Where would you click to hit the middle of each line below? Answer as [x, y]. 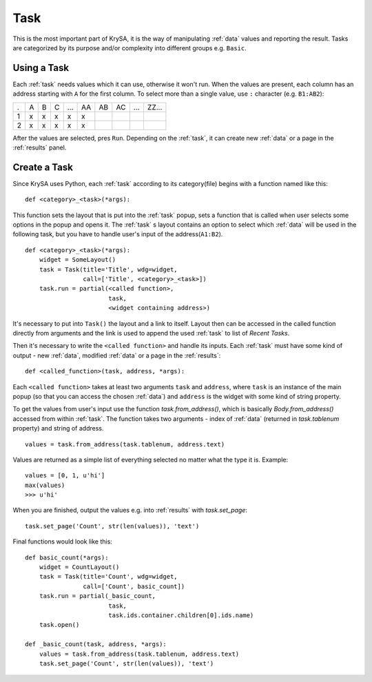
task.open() [59, 625]
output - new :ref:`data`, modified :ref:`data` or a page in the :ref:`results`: [117, 355]
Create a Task [43, 167]
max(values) [45, 485]
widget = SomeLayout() [77, 260]
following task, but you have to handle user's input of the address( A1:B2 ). [118, 234]
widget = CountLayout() [79, 567]
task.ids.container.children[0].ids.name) [181, 615]
